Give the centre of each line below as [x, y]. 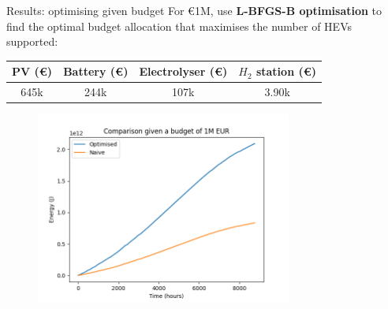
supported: [32, 41]
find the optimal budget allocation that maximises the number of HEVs [179, 26]
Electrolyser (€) [183, 71]
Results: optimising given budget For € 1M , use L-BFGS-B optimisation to [194, 10]
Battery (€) [96, 71]
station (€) [286, 71]
